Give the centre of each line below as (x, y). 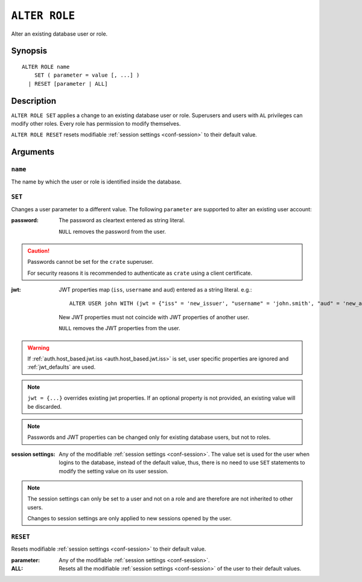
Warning (38, 348)
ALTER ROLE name (46, 67)
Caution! (39, 251)
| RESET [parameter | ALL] (68, 84)
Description (34, 101)
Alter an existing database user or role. (59, 34)
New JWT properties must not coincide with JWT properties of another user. (154, 317)
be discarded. (45, 406)
